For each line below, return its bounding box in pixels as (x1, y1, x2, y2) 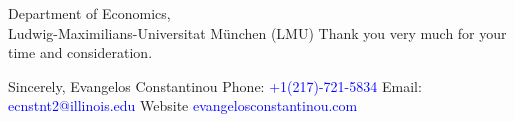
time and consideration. (8, 42, 153, 63)
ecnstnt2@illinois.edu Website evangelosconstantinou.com (8, 95, 358, 116)
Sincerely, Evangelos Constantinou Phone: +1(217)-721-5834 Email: (8, 75, 422, 96)
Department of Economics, (8, 3, 171, 23)
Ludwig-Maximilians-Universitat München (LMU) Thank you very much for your (8, 22, 507, 43)
